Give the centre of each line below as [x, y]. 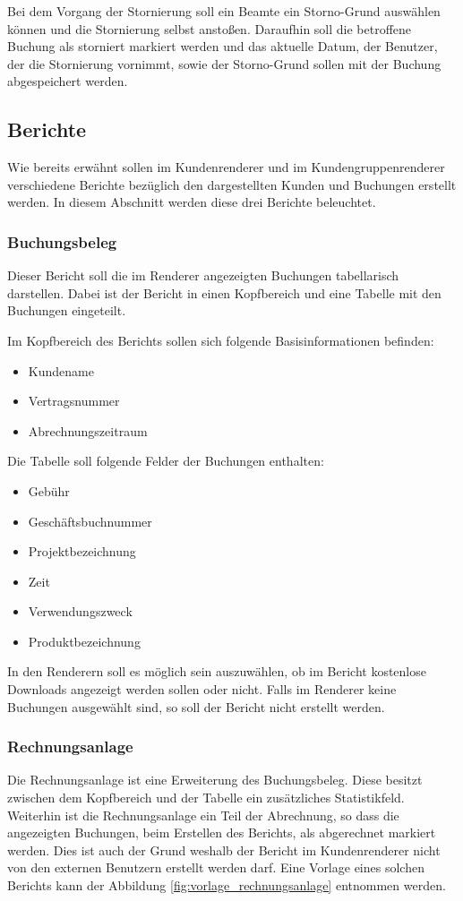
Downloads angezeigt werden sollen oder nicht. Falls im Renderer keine [202, 689]
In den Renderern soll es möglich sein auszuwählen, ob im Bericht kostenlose [217, 671]
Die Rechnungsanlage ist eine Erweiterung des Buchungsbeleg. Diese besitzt [215, 780]
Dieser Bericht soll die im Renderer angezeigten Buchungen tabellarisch [203, 275]
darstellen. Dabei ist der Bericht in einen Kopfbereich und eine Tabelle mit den [224, 292]
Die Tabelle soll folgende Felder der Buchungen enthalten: [166, 461]
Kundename [61, 370]
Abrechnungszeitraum [88, 430]
